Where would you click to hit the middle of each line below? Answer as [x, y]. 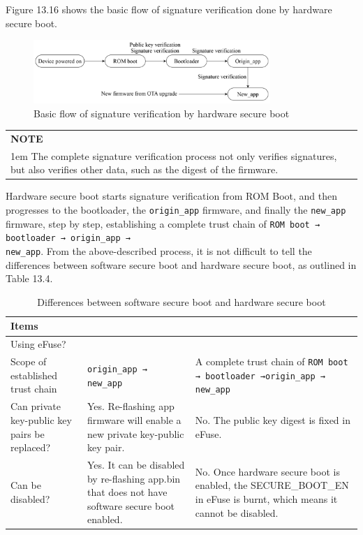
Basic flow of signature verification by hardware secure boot [162, 113]
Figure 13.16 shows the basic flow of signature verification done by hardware [169, 9]
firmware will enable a [134, 419]
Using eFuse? [38, 344]
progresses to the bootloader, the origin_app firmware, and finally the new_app [176, 210]
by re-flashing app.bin [134, 478]
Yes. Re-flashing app [131, 406]
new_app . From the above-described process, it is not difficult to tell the [159, 250]
